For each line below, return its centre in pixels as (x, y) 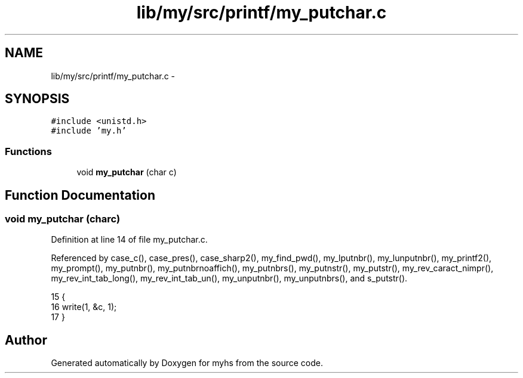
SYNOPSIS (37, 99)
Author (26, 340)
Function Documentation (80, 195)
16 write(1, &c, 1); (84, 307)
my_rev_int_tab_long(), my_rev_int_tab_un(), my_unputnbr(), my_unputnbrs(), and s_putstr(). (229, 278)
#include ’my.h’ (89, 131)
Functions (28, 151)
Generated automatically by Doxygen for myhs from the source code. (187, 363)
